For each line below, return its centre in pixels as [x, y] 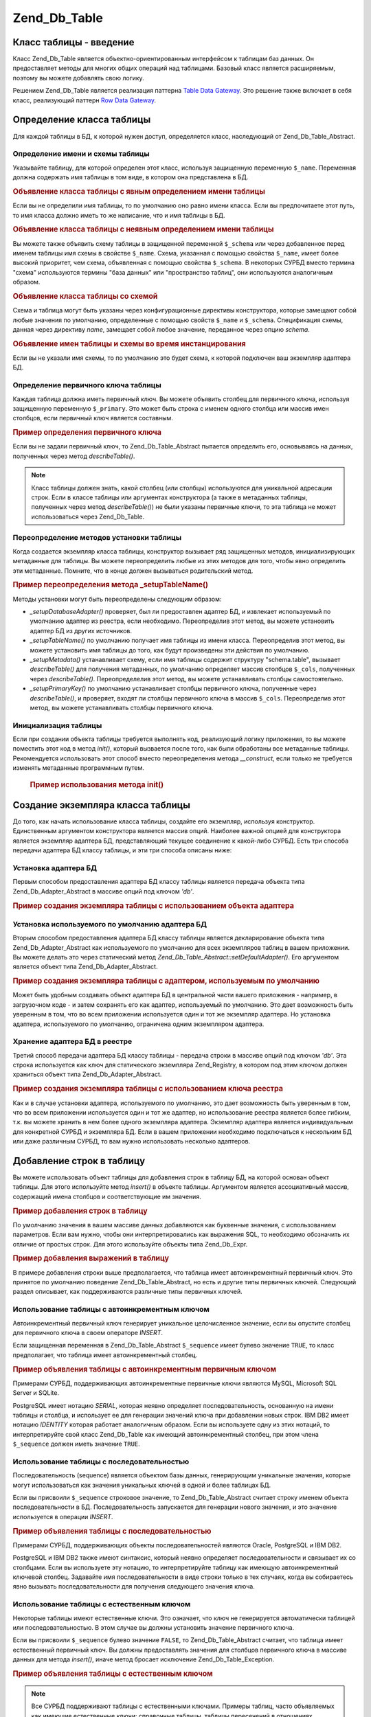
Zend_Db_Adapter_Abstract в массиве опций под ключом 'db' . [103, 891]
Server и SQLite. [36, 1393]
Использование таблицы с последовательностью [101, 1462]
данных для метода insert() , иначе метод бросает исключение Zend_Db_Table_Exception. [144, 1659]
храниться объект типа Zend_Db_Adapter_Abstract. [87, 1074]
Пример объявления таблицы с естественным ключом [113, 1674]
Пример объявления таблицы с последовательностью [112, 1531]
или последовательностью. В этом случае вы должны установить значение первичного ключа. [154, 1627]
